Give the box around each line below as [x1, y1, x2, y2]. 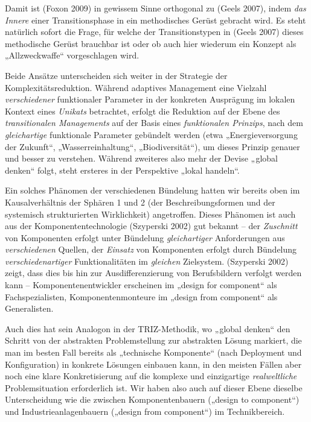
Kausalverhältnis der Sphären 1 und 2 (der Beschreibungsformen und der [5, 195, 275, 208]
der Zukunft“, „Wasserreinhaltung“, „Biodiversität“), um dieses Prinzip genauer [5, 140, 300, 153]
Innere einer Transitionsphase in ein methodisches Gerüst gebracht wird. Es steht [5, 13, 306, 26]
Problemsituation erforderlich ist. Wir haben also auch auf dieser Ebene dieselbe [5, 381, 303, 394]
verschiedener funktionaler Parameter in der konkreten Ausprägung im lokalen [5, 93, 295, 105]
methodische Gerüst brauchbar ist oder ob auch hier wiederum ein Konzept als [5, 37, 297, 49]
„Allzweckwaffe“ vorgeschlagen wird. [5, 49, 139, 61]
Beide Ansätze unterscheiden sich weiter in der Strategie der [5, 69, 228, 81]
